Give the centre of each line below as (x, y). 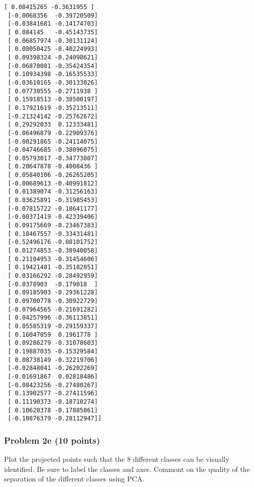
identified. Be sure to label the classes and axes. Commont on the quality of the (127, 469)
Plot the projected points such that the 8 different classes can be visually (117, 459)
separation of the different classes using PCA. (74, 479)
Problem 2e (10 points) (52, 440)
